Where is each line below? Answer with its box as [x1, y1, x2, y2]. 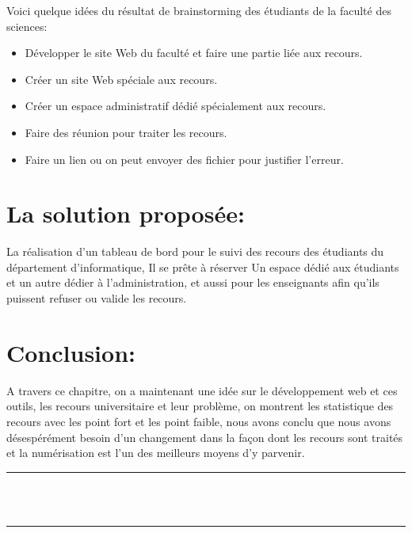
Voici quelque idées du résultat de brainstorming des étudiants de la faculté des [6, 2, 391, 18]
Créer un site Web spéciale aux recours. [25, 70, 218, 87]
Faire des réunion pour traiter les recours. [25, 124, 227, 140]
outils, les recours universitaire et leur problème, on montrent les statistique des [6, 398, 394, 414]
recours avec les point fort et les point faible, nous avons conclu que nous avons [6, 413, 391, 429]
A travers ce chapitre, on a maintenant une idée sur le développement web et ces [6, 382, 398, 398]
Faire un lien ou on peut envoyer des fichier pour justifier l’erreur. [25, 150, 344, 167]
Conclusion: [6, 336, 135, 368]
